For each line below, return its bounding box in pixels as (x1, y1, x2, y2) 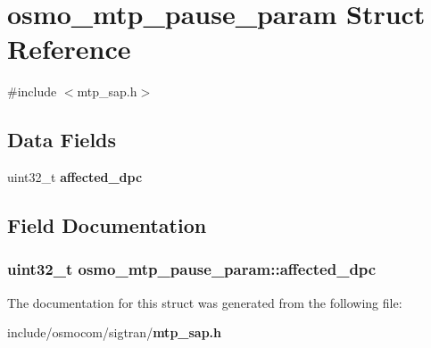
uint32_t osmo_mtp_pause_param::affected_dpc (7, 258, 377, 280)
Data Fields (7, 126, 117, 153)
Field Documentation (7, 211, 207, 239)
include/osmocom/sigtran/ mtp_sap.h (7, 323, 222, 342)
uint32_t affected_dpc (7, 168, 143, 186)
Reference (7, 30, 131, 67)
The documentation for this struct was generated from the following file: (7, 293, 402, 311)
